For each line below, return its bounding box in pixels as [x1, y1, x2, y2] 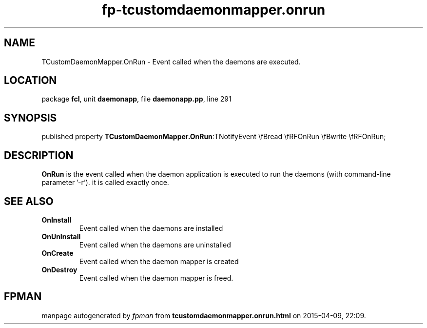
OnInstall [41, 215, 72, 224]
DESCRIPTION [4, 149, 74, 162]
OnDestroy [41, 265, 78, 274]
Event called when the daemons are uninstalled [79, 240, 231, 249]
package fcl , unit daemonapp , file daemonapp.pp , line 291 [41, 95, 232, 103]
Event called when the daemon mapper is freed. [79, 273, 233, 282]
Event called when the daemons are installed [79, 224, 223, 232]
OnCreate [41, 248, 74, 257]
